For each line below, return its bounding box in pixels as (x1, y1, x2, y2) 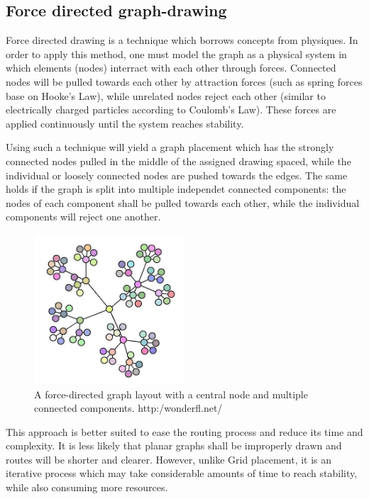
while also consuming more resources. (6, 480, 168, 495)
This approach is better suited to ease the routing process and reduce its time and (6, 424, 363, 439)
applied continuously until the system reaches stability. (6, 116, 244, 130)
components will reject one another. (6, 209, 161, 224)
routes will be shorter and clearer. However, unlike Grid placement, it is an (6, 452, 332, 466)
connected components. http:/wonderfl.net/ (34, 400, 223, 415)
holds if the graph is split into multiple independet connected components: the (6, 181, 346, 196)
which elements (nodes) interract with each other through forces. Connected (6, 60, 336, 75)
